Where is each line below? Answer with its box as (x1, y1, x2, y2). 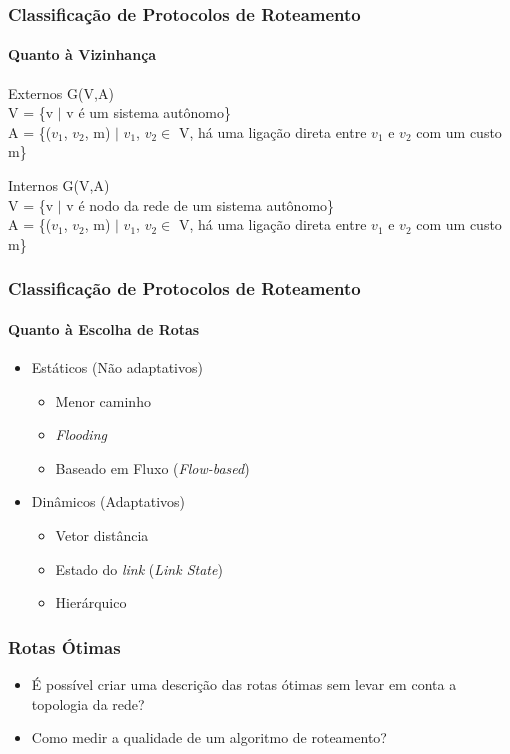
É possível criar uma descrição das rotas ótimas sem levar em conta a (31, 674, 457, 694)
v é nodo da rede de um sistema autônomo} (66, 194, 335, 215)
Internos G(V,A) (8, 175, 110, 196)
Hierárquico (55, 592, 127, 613)
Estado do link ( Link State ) (55, 558, 223, 579)
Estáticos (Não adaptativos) (31, 357, 203, 378)
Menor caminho (55, 390, 151, 411)
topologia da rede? (31, 693, 145, 714)
